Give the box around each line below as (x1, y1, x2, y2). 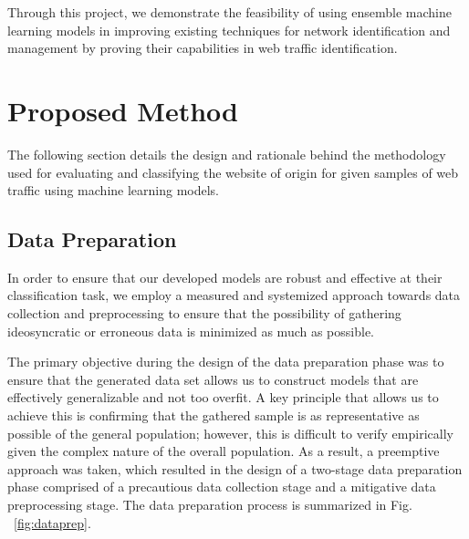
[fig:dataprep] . (14, 513, 91, 532)
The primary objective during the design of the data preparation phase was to (7, 352, 444, 371)
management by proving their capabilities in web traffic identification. (7, 38, 398, 57)
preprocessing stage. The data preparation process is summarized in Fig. (7, 495, 412, 514)
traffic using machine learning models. (7, 181, 220, 200)
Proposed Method (7, 91, 238, 129)
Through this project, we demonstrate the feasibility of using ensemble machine (7, 3, 452, 21)
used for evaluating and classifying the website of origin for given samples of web (7, 162, 459, 181)
